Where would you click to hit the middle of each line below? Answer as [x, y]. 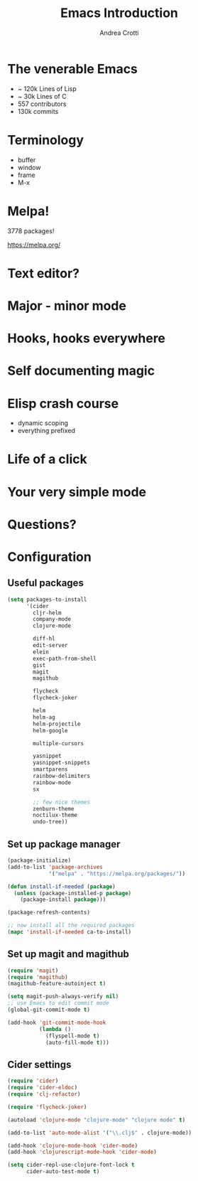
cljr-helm [47, 613]
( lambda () [55, 1029]
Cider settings [39, 1064]
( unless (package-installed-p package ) [73, 893]
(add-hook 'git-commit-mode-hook [57, 1022]
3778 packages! [31, 231]
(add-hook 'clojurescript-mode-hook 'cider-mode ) [82, 1152]
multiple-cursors [58, 743]
